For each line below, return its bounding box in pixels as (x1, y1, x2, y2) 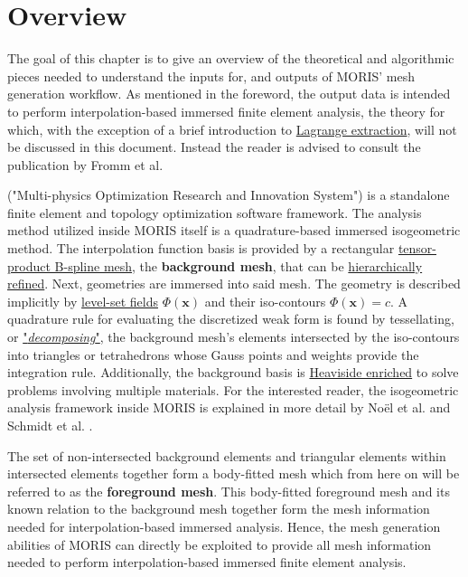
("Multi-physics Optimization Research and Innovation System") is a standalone (7, 185, 450, 204)
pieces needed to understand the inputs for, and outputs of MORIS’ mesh (7, 66, 416, 85)
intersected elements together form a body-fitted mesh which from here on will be (7, 464, 460, 483)
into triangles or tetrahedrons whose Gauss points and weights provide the (7, 345, 419, 364)
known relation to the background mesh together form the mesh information (7, 499, 430, 518)
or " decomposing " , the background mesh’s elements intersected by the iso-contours (7, 327, 460, 346)
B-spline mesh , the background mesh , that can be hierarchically (54, 256, 423, 275)
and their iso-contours (204, 291, 326, 310)
